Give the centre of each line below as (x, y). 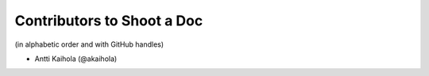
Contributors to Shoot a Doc (109, 21)
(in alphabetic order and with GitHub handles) (89, 44)
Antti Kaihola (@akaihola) (76, 59)
